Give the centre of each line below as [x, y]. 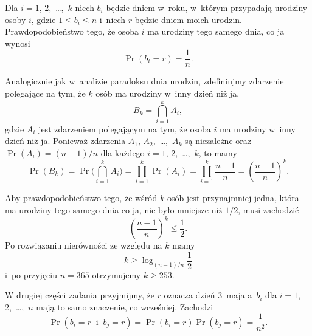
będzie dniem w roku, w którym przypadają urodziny [207, 7]
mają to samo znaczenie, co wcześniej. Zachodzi [125, 307]
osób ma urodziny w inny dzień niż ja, [168, 93]
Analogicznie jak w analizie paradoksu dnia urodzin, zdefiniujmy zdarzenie [144, 81]
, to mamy [218, 152]
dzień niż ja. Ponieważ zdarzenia [65, 141]
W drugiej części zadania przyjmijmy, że [80, 295]
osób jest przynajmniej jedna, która [233, 198]
